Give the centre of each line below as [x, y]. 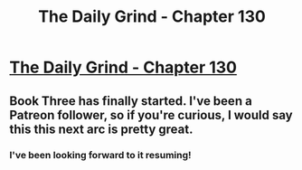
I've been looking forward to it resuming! [100, 155]
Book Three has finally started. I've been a [131, 101]
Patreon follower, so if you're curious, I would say [151, 115]
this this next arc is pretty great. [101, 129]
